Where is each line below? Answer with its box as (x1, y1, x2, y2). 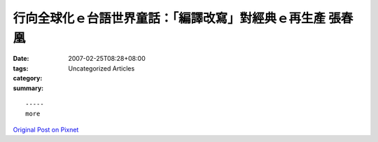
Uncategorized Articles (68, 64, 135, 73)
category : (13, 74, 43, 83)
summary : (13, 84, 44, 92)
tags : (13, 64, 29, 73)
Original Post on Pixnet (13, 125, 79, 134)
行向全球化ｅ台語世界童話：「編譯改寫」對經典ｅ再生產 (13, 10, 326, 26)
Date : (13, 55, 29, 63)
